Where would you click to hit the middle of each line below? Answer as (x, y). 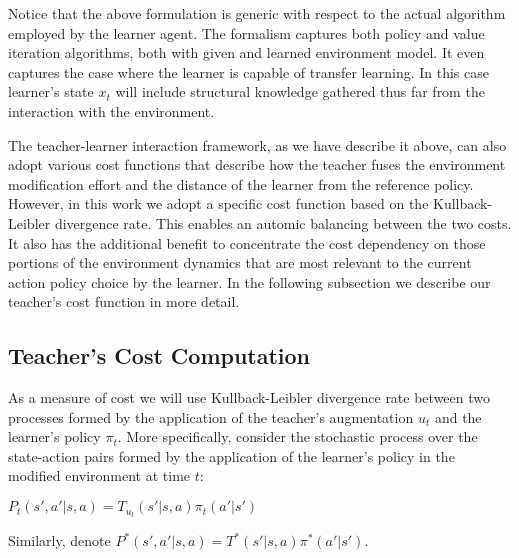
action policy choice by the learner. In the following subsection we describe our (249, 281)
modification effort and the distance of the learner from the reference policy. (241, 183)
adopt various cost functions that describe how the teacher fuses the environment (257, 164)
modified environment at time (99, 475)
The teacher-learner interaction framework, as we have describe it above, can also (257, 144)
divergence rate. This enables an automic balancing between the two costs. (283, 222)
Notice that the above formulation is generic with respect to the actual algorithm (257, 13)
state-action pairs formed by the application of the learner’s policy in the (231, 455)
